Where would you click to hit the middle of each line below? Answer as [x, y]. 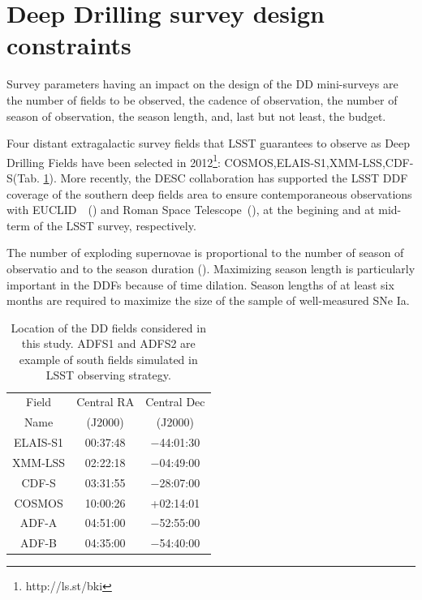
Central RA [105, 402]
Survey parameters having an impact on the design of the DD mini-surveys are [202, 84]
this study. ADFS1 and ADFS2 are [108, 343]
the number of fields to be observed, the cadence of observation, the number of [202, 99]
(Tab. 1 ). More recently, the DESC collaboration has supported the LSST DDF [210, 177]
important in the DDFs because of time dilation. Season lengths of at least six [200, 284]
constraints [69, 45]
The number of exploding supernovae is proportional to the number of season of [205, 253]
